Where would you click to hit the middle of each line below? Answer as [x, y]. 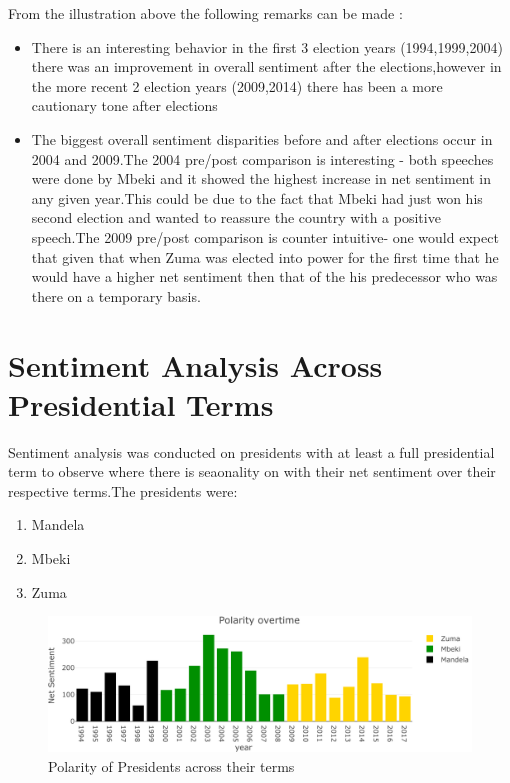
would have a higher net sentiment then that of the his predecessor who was [264, 276]
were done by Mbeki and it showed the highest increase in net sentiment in [261, 178]
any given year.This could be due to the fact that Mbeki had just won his [257, 197]
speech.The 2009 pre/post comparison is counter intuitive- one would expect [265, 236]
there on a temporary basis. [116, 295]
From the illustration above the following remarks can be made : [205, 13]
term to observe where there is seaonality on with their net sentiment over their [252, 471]
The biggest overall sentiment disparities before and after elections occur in [262, 138]
